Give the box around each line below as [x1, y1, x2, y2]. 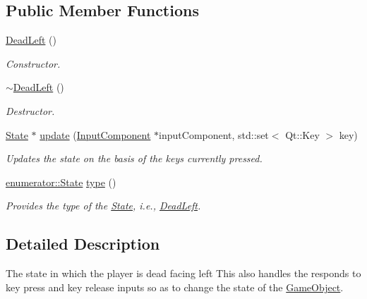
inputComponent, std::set [159, 127, 269, 142]
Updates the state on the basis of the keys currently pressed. [6, 151, 263, 166]
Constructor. [6, 56, 61, 71]
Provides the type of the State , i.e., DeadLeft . [6, 198, 201, 213]
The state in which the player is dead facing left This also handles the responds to [6, 266, 361, 281]
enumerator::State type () [6, 174, 116, 189]
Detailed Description [6, 233, 160, 255]
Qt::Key [285, 127, 320, 142]
